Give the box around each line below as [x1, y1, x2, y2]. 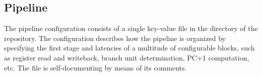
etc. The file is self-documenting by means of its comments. [4, 62, 187, 72]
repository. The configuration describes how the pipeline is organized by [4, 32, 226, 43]
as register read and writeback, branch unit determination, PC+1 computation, [4, 52, 249, 62]
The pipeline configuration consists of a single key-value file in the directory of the [4, 23, 258, 33]
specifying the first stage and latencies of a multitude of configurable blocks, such [4, 42, 255, 53]
